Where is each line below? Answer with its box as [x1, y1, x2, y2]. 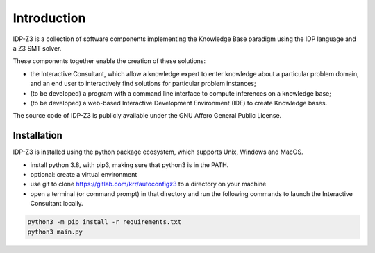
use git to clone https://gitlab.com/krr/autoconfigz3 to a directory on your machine [30, 180, 267, 189]
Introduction [12, 10, 86, 26]
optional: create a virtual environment [30, 170, 137, 178]
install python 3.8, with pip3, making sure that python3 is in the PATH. [30, 160, 229, 169]
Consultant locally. [30, 200, 83, 208]
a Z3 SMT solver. [12, 44, 62, 52]
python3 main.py [27, 227, 83, 236]
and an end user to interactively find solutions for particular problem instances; [30, 80, 256, 88]
